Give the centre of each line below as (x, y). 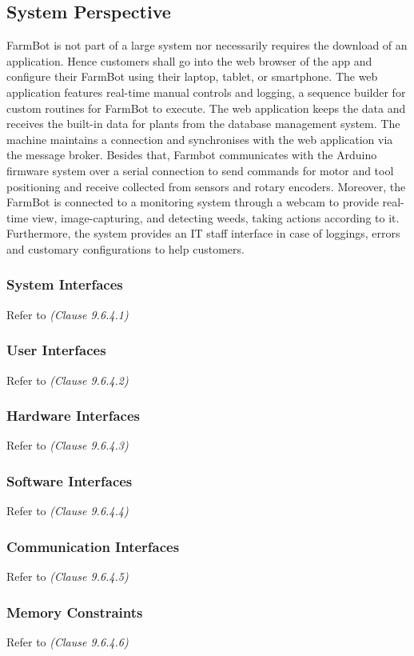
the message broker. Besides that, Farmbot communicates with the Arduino (192, 155)
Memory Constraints (75, 612)
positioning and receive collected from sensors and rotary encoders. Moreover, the (206, 186)
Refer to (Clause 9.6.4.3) (68, 445)
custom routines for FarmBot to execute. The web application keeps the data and (206, 108)
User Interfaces (56, 350)
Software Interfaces (70, 480)
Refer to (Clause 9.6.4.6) (68, 641)
